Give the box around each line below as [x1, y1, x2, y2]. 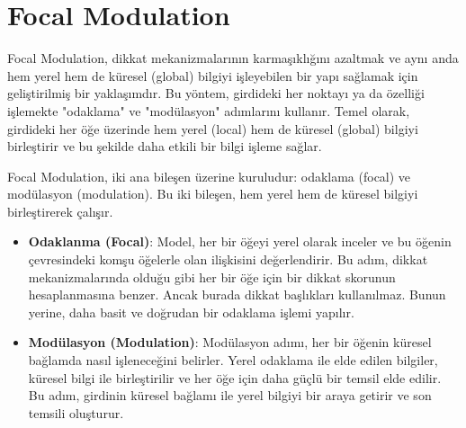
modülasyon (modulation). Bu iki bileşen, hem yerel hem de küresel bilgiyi [7, 184, 418, 203]
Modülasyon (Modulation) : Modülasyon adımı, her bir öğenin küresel [28, 333, 432, 352]
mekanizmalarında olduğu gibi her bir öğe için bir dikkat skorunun [28, 267, 396, 286]
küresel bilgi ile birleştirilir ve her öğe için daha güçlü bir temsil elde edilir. [28, 368, 442, 387]
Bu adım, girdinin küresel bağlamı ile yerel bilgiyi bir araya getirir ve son [28, 386, 432, 405]
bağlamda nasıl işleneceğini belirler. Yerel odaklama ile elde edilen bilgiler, [28, 351, 438, 370]
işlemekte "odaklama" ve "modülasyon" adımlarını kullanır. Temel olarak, [7, 101, 410, 120]
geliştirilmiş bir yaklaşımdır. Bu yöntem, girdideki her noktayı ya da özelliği [7, 84, 425, 103]
